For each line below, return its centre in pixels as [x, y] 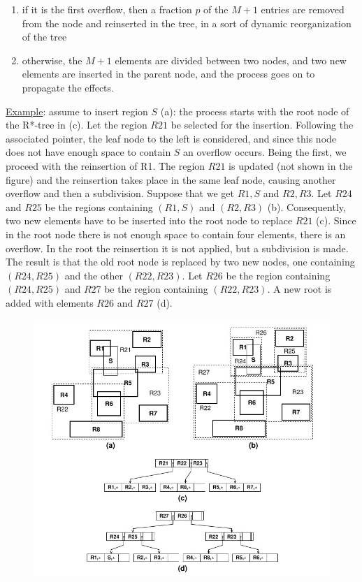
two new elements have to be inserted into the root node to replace [149, 220]
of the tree [44, 37]
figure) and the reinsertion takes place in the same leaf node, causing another [171, 179]
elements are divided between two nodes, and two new [231, 60]
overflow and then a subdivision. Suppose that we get [120, 193]
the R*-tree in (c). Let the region [77, 125]
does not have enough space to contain [88, 152]
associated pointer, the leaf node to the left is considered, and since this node [171, 138]
